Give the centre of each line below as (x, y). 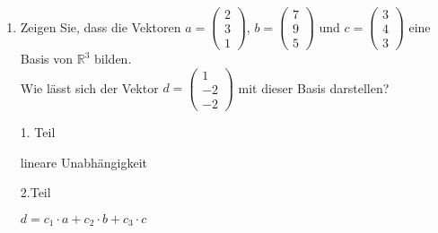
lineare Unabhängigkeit (84, 162)
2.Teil (35, 192)
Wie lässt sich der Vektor (89, 87)
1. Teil (38, 131)
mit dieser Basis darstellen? (314, 87)
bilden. (113, 59)
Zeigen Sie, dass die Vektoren (101, 26)
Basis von (47, 59)
